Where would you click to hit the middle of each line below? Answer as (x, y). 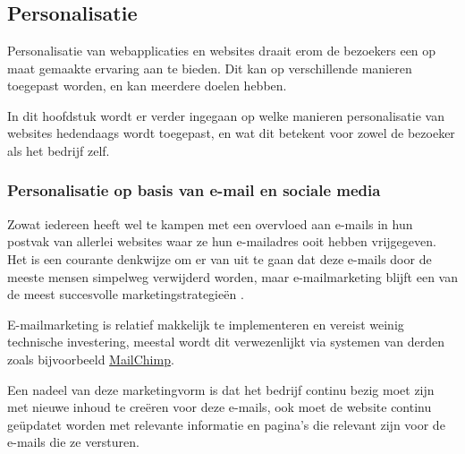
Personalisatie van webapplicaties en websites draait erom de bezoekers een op (222, 50)
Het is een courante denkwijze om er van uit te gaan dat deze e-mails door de (220, 258)
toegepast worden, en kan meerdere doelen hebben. (147, 86)
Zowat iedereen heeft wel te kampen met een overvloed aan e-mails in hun (210, 223)
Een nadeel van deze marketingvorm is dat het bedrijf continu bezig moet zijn (221, 389)
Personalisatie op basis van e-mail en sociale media (194, 190)
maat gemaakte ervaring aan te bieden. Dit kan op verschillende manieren (210, 68)
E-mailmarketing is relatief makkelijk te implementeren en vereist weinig (206, 324)
